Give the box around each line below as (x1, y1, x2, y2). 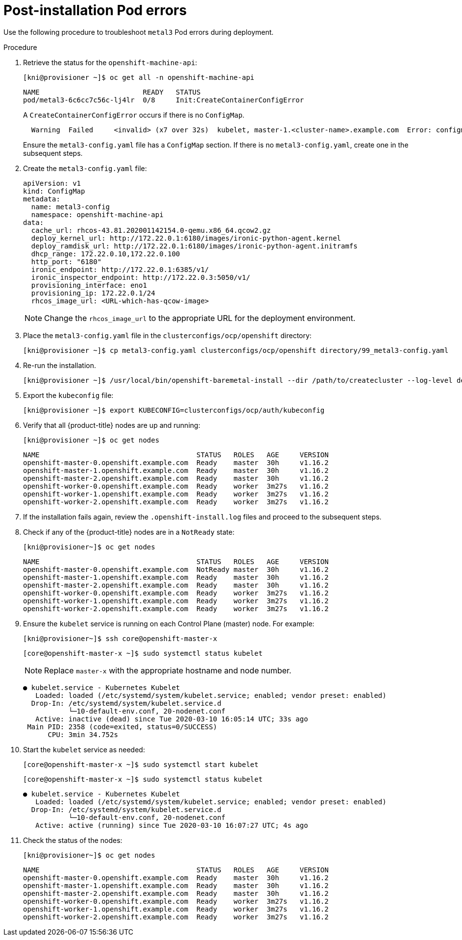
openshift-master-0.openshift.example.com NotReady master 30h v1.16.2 (23, 565, 329, 573)
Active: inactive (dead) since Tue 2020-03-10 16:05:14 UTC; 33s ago (35, 715, 308, 723)
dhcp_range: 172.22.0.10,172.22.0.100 (31, 249, 180, 258)
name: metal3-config (31, 202, 110, 211)
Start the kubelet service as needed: (23, 745, 145, 754)
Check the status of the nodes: (23, 836, 122, 844)
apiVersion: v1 (23, 179, 81, 187)
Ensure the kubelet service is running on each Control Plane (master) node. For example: (23, 619, 315, 628)
